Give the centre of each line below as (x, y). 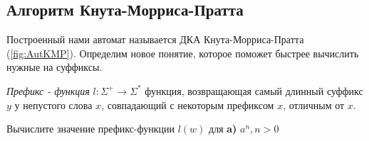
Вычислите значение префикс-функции (91, 129)
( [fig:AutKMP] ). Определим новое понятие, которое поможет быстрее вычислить (183, 53)
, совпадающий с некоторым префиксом (188, 105)
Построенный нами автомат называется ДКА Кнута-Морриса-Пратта (155, 39)
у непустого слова (53, 105)
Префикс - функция (48, 90)
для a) (223, 129)
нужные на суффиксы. (54, 67)
